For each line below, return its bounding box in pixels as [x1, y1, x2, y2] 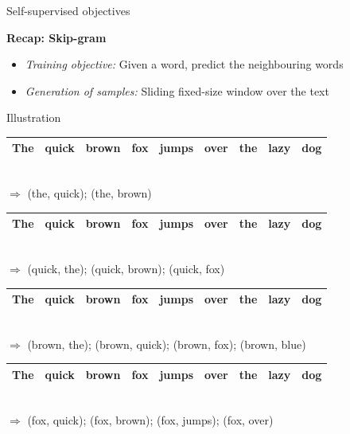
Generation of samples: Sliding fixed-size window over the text [25, 82, 329, 99]
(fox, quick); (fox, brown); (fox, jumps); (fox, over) [27, 411, 274, 428]
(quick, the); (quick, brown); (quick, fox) [27, 260, 225, 276]
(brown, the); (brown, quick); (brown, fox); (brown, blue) [27, 335, 306, 352]
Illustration [6, 109, 61, 126]
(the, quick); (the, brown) [27, 185, 152, 201]
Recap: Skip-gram [6, 29, 107, 45]
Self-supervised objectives [6, 2, 130, 18]
